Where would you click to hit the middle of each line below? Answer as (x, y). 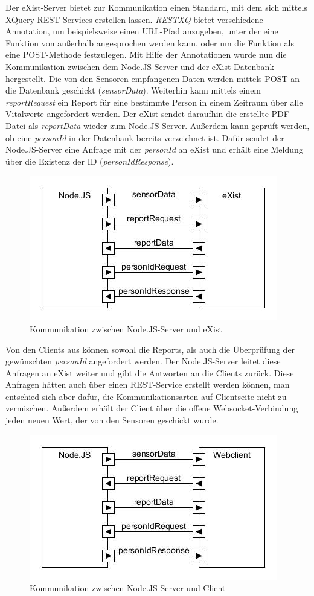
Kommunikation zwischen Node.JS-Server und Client (128, 588)
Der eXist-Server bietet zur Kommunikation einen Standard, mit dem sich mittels (156, 7)
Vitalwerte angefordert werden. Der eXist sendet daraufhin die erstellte (137, 114)
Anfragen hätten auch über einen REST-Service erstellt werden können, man (148, 385)
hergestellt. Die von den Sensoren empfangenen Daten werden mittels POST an (153, 78)
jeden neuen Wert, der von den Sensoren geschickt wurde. (112, 420)
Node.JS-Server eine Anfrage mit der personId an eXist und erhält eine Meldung (154, 149)
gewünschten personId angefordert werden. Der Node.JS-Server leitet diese (143, 361)
